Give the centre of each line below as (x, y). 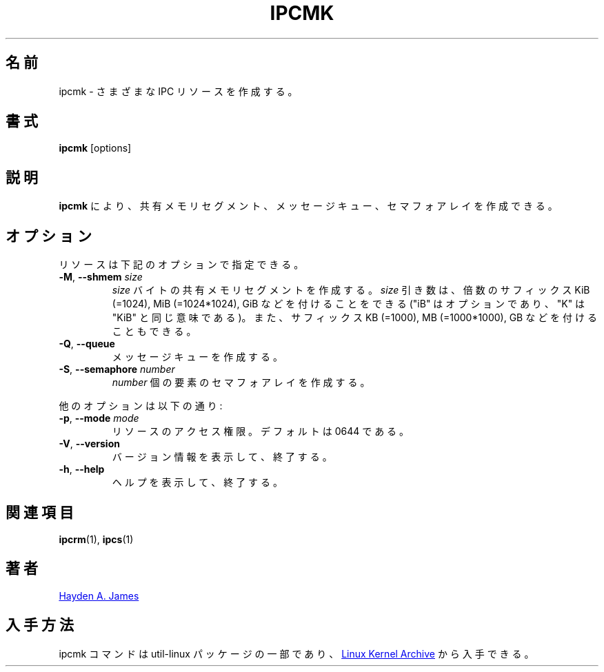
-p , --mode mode (99, 418)
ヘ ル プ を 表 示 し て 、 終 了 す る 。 (197, 482)
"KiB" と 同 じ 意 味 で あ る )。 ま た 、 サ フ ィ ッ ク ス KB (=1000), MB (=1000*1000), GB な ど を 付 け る (354, 318)
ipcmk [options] (95, 148)
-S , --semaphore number (117, 369)
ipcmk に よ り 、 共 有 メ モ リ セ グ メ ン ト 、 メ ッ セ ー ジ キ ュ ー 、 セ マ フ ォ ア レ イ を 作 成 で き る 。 (308, 206)
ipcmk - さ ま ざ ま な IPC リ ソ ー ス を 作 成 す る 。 (178, 91)
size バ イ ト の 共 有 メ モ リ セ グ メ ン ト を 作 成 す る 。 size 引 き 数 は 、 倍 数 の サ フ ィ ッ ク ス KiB (351, 290)
